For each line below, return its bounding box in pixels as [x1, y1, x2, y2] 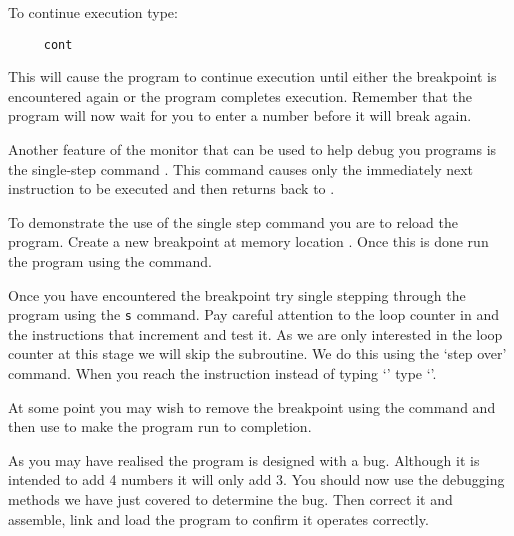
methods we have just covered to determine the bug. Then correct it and [8, 489, 453, 509]
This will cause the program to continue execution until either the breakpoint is [8, 66, 497, 87]
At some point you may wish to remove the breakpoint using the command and [8, 396, 496, 417]
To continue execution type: [8, 2, 178, 22]
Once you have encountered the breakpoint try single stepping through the [8, 284, 466, 305]
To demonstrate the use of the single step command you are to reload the [8, 211, 458, 232]
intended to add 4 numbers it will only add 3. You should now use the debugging [8, 469, 505, 490]
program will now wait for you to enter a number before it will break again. [8, 105, 472, 126]
